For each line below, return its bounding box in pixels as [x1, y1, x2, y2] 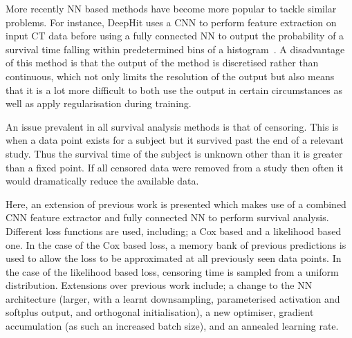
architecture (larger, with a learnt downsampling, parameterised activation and [6, 291, 340, 306]
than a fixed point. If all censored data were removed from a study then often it [6, 160, 344, 174]
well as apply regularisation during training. [6, 96, 192, 111]
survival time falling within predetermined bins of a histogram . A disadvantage [6, 41, 345, 56]
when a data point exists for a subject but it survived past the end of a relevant [6, 133, 344, 147]
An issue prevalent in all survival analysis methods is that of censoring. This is [6, 119, 339, 133]
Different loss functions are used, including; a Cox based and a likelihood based [6, 223, 342, 238]
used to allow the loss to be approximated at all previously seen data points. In [6, 251, 342, 265]
